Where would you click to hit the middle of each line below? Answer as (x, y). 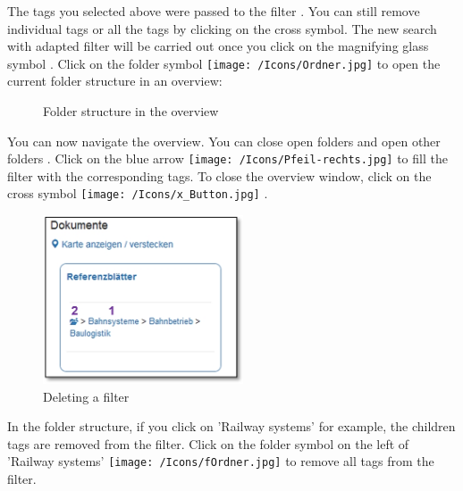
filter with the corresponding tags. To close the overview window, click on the (219, 175)
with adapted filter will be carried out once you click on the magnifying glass (218, 46)
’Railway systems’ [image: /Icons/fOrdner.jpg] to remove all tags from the (221, 461)
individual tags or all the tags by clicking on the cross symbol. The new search (222, 28)
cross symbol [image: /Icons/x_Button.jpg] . (138, 193)
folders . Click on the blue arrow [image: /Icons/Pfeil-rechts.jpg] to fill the (227, 158)
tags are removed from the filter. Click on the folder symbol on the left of (208, 443)
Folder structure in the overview (131, 111)
